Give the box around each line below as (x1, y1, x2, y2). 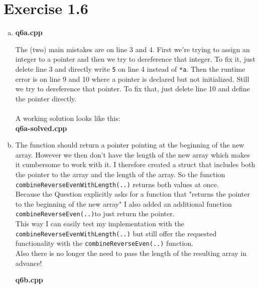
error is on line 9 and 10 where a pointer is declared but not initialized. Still (15, 73, 249, 84)
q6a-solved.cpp (15, 122, 67, 133)
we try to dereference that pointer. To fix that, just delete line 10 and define (15, 83, 250, 94)
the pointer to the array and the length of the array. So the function (15, 169, 225, 179)
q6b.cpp (15, 274, 43, 285)
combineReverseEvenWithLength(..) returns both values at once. (15, 179, 219, 189)
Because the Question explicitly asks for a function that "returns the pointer (15, 189, 250, 199)
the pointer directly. (15, 93, 77, 103)
